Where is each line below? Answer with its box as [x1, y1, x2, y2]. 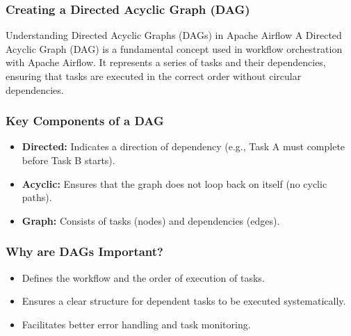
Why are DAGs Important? [6, 243, 163, 260]
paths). [22, 190, 52, 205]
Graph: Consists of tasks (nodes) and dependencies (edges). [22, 213, 280, 227]
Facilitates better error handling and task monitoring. [22, 317, 251, 331]
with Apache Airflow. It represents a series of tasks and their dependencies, [6, 55, 326, 70]
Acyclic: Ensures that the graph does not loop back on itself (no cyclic [22, 176, 327, 191]
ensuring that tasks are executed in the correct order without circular [6, 69, 302, 83]
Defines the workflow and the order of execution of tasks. [22, 270, 265, 285]
